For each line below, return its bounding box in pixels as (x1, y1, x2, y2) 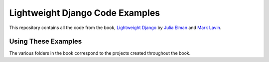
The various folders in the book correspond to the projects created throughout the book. (9, 50, 191, 56)
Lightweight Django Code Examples (9, 7, 160, 18)
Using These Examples (9, 37, 82, 46)
